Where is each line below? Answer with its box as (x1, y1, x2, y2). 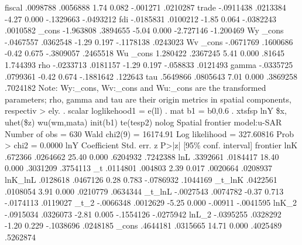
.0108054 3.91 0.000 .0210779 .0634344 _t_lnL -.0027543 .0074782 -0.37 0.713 (5, 185, 284, 197)
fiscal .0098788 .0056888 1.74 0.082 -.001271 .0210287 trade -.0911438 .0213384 (5, 1, 286, 13)
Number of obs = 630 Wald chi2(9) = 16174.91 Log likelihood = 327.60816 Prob (5, 127, 294, 139)
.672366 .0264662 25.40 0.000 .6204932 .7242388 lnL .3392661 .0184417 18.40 (5, 150, 279, 162)
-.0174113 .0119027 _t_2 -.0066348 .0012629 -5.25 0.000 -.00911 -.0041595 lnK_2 (5, 196, 297, 209)
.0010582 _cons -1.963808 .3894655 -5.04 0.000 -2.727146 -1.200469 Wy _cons (5, 24, 284, 36)
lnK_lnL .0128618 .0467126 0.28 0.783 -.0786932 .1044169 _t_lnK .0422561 (5, 173, 277, 185)
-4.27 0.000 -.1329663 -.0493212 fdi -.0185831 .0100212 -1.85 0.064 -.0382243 (5, 12, 276, 25)
